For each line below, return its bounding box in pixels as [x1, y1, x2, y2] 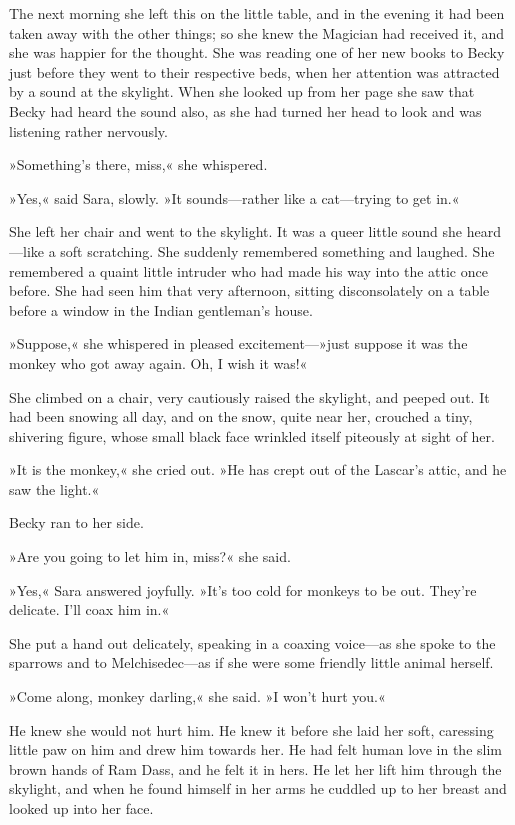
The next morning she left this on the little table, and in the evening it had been [9, 3, 505, 23]
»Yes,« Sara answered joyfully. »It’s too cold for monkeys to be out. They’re [9, 579, 477, 600]
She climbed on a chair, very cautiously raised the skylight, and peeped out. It [9, 386, 490, 407]
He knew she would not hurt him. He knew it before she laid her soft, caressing [9, 719, 494, 740]
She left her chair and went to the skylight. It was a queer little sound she [9, 221, 463, 242]
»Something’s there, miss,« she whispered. [9, 154, 268, 175]
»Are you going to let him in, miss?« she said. [9, 546, 291, 567]
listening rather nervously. [9, 120, 168, 141]
